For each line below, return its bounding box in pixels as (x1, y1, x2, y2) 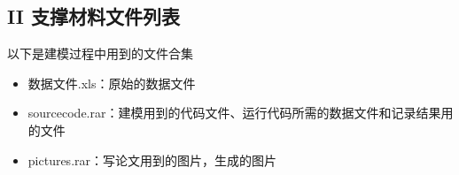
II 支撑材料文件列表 (7, 3, 181, 30)
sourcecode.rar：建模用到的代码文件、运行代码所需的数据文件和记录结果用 (27, 103, 454, 122)
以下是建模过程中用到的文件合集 (7, 44, 193, 63)
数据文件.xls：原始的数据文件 (27, 73, 196, 92)
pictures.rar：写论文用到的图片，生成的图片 (27, 150, 277, 169)
